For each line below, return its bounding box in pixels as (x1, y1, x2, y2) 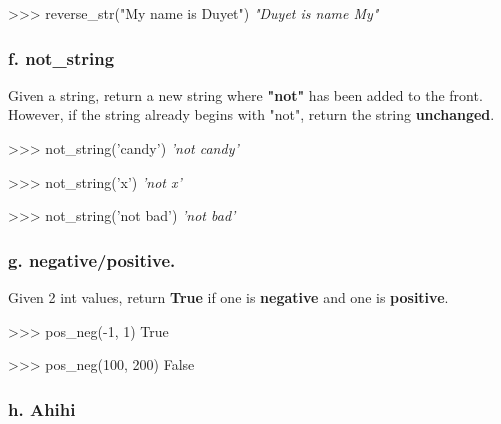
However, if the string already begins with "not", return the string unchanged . (8, 104, 495, 125)
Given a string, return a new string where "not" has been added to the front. (8, 84, 483, 105)
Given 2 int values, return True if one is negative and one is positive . (8, 287, 449, 307)
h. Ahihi (8, 396, 76, 421)
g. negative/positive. (8, 247, 176, 272)
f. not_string (8, 45, 115, 70)
